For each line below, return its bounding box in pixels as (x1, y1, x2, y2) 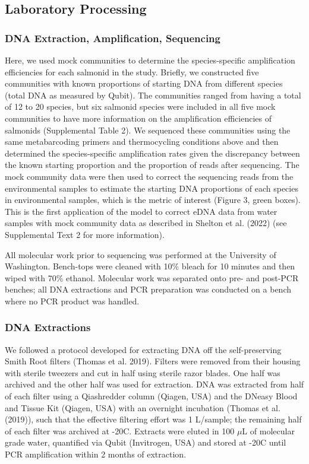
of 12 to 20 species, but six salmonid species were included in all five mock (5, 100, 276, 113)
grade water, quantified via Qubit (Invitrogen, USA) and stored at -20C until (5, 436, 286, 449)
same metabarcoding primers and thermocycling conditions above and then (5, 135, 279, 148)
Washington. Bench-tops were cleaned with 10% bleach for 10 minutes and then (5, 260, 295, 272)
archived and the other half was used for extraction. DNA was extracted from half (5, 378, 304, 390)
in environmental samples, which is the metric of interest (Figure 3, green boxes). (5, 193, 301, 206)
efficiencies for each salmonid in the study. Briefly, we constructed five (5, 65, 259, 78)
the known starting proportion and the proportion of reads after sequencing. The (5, 158, 299, 171)
